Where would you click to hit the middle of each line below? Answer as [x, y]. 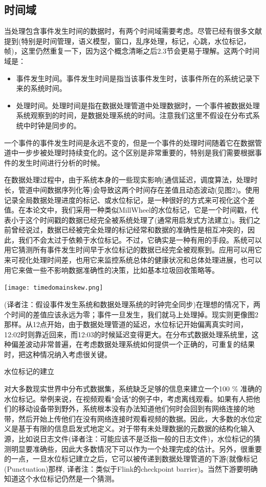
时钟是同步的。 [56, 125]
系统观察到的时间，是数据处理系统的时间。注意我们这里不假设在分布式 [134, 115]
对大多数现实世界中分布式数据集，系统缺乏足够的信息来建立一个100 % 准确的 [133, 389]
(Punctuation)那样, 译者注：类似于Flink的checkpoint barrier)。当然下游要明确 [131, 468]
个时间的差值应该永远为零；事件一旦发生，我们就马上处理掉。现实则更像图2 [131, 314]
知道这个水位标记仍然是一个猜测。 [61, 479]
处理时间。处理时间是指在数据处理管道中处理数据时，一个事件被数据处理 [138, 105]
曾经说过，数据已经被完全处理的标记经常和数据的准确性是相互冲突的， [129, 230]
